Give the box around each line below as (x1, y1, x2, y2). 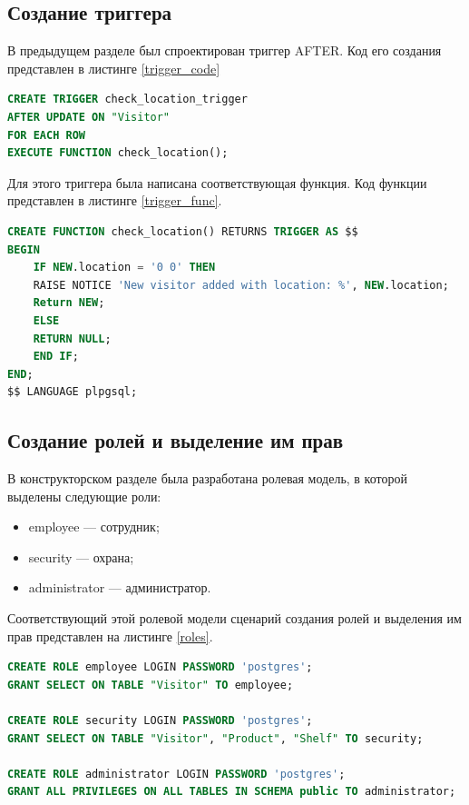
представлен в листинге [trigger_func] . (7, 191, 222, 210)
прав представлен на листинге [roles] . (7, 626, 213, 645)
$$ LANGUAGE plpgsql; (7, 385, 138, 399)
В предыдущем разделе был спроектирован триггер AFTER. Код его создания (7, 41, 442, 60)
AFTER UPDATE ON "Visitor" (7, 110, 171, 124)
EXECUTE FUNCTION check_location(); (7, 146, 229, 160)
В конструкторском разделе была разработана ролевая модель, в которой (7, 469, 407, 488)
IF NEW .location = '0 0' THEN (33, 261, 216, 274)
